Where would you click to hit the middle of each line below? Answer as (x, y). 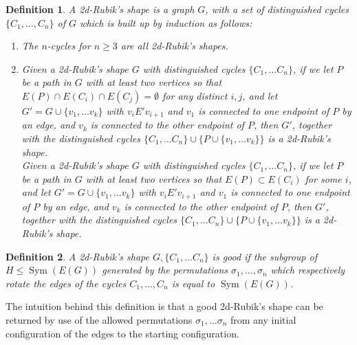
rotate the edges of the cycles (66, 283)
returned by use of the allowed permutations (99, 320)
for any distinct (195, 95)
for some (323, 178)
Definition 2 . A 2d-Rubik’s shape (78, 256)
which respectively (308, 270)
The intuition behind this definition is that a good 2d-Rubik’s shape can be (164, 306)
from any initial (263, 320)
